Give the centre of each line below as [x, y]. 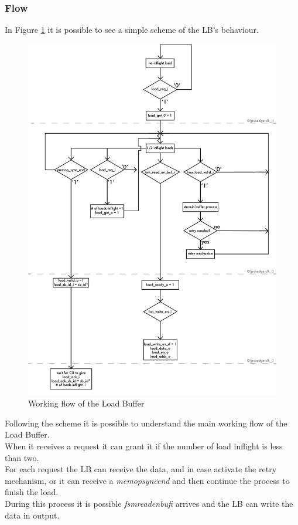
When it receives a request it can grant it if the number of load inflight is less [144, 446]
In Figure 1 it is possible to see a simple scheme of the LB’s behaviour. [132, 30]
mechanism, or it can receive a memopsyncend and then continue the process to [147, 480]
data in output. [32, 515]
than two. [22, 457]
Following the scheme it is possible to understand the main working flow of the [146, 423]
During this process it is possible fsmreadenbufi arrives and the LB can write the [149, 504]
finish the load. [32, 492]
